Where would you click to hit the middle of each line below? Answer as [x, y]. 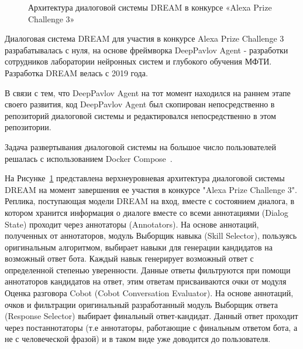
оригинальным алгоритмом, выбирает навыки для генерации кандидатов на [139, 247]
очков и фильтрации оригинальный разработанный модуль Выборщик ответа [141, 304]
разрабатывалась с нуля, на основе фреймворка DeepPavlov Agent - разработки [147, 50]
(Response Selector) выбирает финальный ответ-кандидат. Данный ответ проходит [151, 316]
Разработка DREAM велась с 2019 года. [76, 72]
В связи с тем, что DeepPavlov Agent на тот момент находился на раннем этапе [148, 92]
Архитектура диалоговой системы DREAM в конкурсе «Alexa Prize [150, 7]
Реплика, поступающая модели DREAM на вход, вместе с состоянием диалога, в [150, 201]
